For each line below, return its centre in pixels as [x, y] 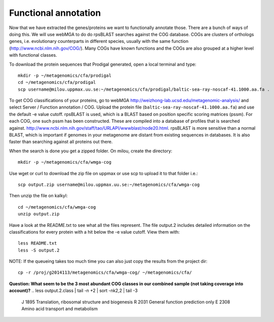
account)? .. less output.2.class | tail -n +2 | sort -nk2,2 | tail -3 [73, 290]
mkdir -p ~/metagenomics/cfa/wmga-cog [65, 162]
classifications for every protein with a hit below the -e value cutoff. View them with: [94, 232]
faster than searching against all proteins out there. [61, 142]
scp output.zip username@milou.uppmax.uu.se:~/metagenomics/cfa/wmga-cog [109, 184]
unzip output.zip [39, 214]
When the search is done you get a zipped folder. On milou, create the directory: [91, 151]
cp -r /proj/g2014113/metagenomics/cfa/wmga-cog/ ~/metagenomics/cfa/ [105, 273]
